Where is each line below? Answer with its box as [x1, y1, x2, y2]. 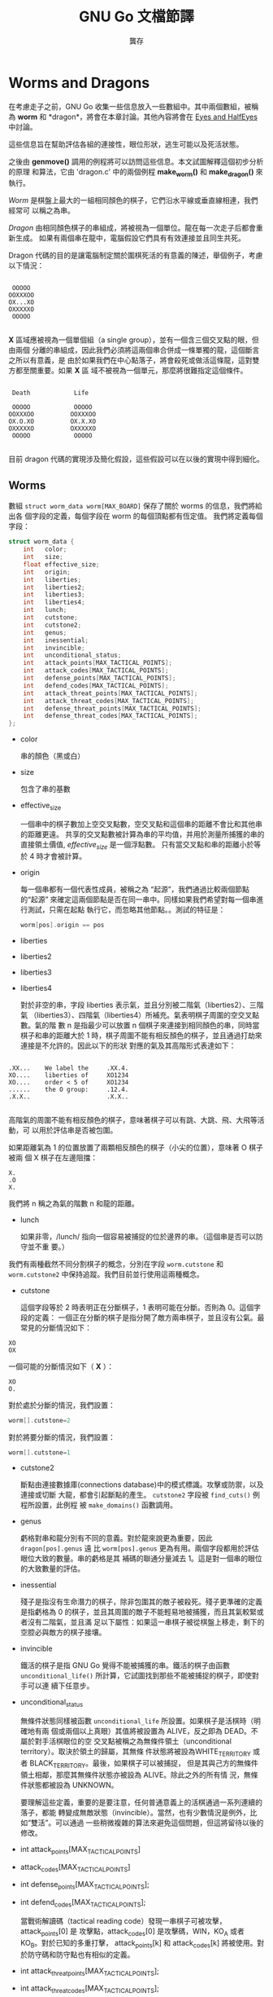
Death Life [11, 389, 89, 398]
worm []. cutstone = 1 [8, 1448, 71, 1457]
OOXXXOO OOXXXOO [8, 411, 96, 419]
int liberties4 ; [23, 598, 85, 607]
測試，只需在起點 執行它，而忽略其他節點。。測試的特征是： [27, 904, 226, 914]
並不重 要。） [27, 1242, 69, 1251]
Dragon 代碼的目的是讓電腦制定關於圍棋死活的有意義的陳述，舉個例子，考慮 [8, 250, 263, 261]
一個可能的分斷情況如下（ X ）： [8, 1361, 115, 1371]
